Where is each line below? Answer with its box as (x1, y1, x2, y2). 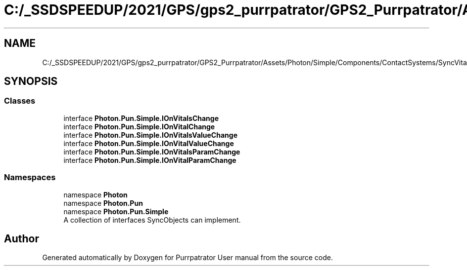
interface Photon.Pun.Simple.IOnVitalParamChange (63, 155, 236, 164)
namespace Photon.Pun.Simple (63, 207, 169, 216)
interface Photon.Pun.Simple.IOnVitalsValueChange (63, 130, 237, 139)
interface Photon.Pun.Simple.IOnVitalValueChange (63, 139, 234, 148)
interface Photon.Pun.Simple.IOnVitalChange (63, 122, 215, 131)
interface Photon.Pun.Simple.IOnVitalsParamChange (63, 147, 240, 156)
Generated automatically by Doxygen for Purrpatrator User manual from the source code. (42, 253, 333, 262)
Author (4, 232, 39, 245)
